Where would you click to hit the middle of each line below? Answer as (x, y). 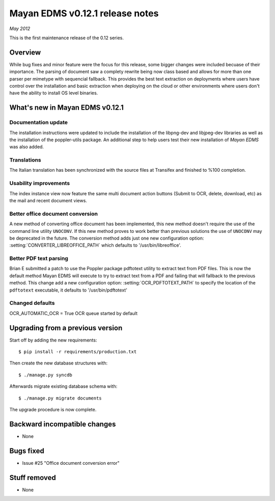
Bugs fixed (27, 451)
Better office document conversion (53, 214)
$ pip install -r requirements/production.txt (78, 352)
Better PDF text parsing (39, 258)
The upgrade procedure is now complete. (53, 410)
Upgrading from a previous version (66, 328)
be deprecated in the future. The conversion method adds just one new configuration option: (107, 238)
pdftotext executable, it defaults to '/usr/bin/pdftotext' (68, 290)
